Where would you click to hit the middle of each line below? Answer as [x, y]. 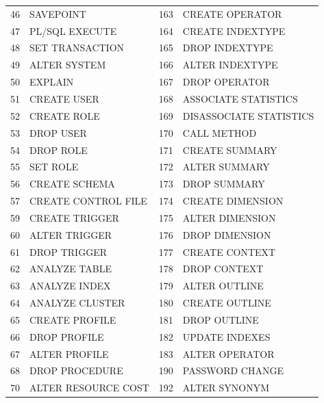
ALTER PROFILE [69, 353]
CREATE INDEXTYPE [234, 30]
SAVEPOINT [58, 13]
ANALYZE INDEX [70, 286]
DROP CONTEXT [223, 269]
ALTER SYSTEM [68, 65]
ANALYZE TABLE [71, 269]
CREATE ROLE [65, 115]
